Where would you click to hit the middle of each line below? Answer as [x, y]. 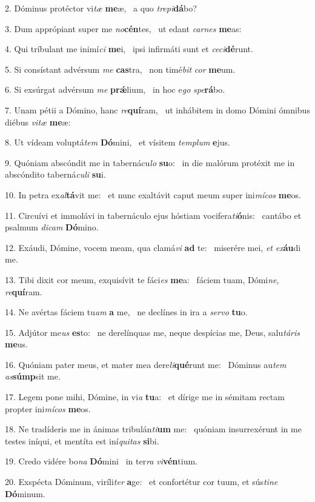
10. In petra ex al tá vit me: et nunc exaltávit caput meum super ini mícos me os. [153, 194]
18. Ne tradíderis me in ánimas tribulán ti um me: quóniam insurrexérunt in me [153, 429]
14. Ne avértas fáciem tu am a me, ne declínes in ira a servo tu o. [126, 312]
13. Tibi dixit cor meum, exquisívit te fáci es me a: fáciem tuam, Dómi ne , [142, 279]
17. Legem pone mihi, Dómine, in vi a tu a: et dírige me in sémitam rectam [145, 397]
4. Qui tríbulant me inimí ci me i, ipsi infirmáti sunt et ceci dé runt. [129, 49]
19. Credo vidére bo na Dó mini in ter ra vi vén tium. [101, 461]
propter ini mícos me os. [48, 408]
